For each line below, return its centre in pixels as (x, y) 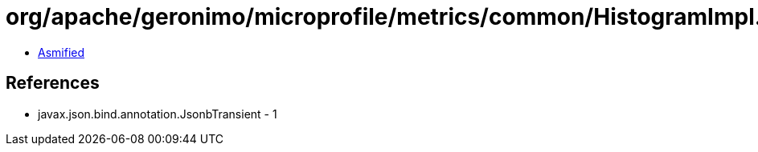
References (53, 83)
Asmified (61, 52)
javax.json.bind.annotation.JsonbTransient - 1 (158, 114)
